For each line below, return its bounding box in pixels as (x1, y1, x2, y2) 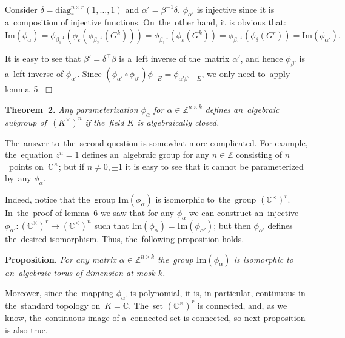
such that (94, 218, 129, 231)
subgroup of (5, 115, 47, 128)
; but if (58, 160, 85, 172)
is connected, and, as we (197, 299, 287, 311)
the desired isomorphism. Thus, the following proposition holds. (5, 232, 244, 245)
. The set (129, 299, 163, 311)
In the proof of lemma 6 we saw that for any (5, 206, 174, 219)
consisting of (236, 148, 283, 161)
